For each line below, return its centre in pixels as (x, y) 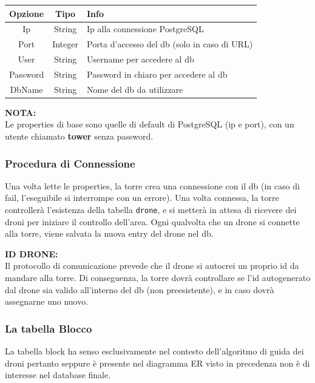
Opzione (27, 13)
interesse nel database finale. (58, 375)
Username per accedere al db (140, 59)
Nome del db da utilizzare (135, 89)
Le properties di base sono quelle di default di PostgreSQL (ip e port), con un (150, 124)
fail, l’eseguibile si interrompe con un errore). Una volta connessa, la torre (142, 198)
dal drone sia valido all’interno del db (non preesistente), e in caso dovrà (140, 289)
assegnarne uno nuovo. (47, 301)
